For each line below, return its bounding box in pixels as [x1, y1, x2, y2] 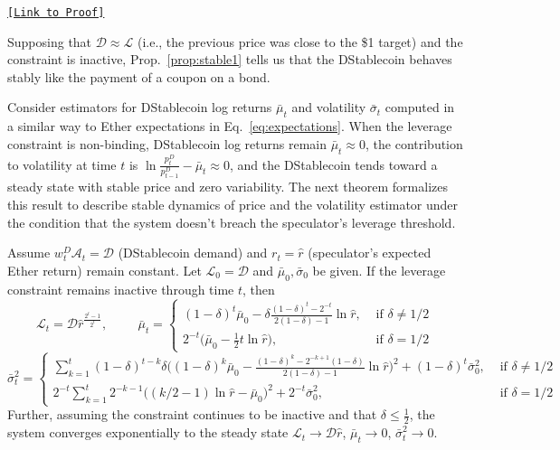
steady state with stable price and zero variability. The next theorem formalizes [7, 177, 448, 196]
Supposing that [7, 32, 92, 51]
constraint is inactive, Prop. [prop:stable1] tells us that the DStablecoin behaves [7, 50, 452, 69]
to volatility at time [7, 155, 117, 173]
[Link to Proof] [7, 6, 105, 19]
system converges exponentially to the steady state [7, 423, 289, 442]
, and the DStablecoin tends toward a [230, 155, 438, 173]
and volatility [291, 98, 366, 117]
